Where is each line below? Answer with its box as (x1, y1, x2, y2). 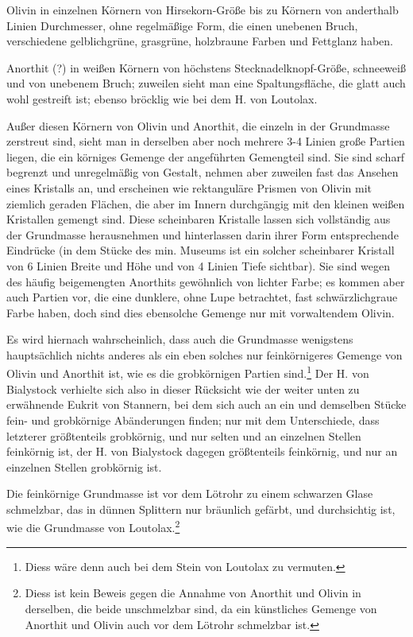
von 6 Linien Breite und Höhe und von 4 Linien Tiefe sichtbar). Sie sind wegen (6, 257, 391, 274)
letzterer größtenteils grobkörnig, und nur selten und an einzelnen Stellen (6, 427, 361, 444)
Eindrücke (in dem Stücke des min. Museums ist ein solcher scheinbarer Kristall (6, 242, 395, 258)
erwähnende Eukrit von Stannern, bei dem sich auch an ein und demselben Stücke (6, 396, 407, 413)
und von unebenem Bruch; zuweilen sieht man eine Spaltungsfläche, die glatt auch (6, 75, 406, 91)
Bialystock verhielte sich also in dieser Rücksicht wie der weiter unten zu (6, 380, 360, 397)
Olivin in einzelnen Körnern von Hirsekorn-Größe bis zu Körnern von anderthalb (6, 2, 399, 17)
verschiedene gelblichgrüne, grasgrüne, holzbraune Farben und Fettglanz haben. (6, 33, 393, 49)
